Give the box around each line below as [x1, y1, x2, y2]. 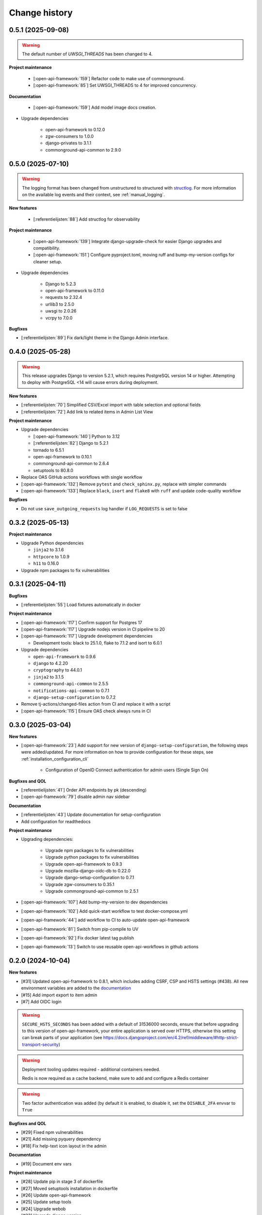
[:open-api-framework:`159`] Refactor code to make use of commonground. [33, 75, 185, 81]
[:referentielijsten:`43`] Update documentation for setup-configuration [21, 812, 161, 817]
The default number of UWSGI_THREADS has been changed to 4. [22, 51, 153, 57]
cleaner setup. [33, 259, 63, 264]
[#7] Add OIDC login [21, 999, 62, 1005]
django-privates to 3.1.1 [45, 140, 92, 146]
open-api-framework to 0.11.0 [45, 287, 104, 294]
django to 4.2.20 [33, 660, 68, 666]
